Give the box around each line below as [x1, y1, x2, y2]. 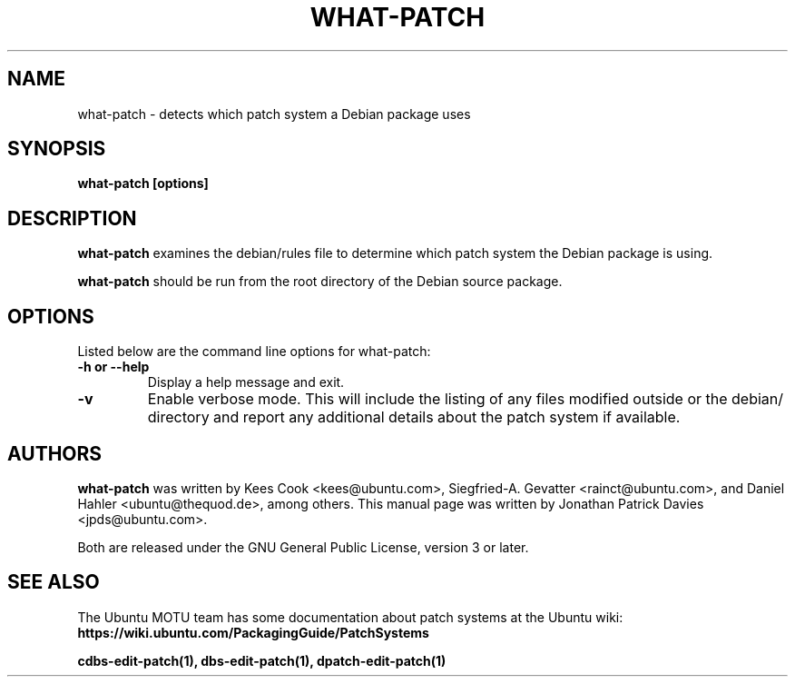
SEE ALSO [7, 570, 100, 594]
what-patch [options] [77, 175, 209, 192]
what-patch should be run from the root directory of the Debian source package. [77, 273, 563, 290]
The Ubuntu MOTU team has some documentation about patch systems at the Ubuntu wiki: [77, 609, 623, 625]
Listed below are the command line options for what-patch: [77, 343, 431, 360]
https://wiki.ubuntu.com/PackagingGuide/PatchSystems [77, 624, 429, 640]
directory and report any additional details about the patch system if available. [147, 408, 681, 427]
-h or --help [77, 359, 150, 375]
